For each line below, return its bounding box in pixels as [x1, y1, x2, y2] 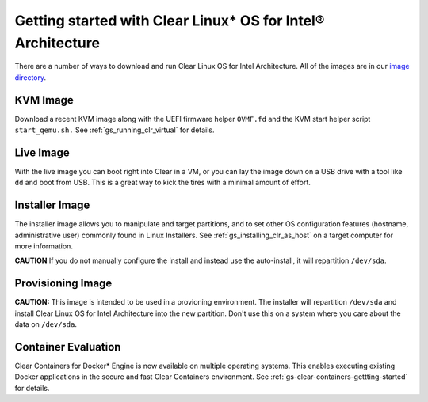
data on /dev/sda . [14, 320, 77, 329]
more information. [14, 241, 73, 251]
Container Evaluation [14, 340, 121, 354]
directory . [14, 72, 47, 82]
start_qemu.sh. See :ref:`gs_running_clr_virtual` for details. [14, 125, 215, 135]
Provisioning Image [14, 277, 113, 290]
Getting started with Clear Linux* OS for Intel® [14, 12, 325, 29]
